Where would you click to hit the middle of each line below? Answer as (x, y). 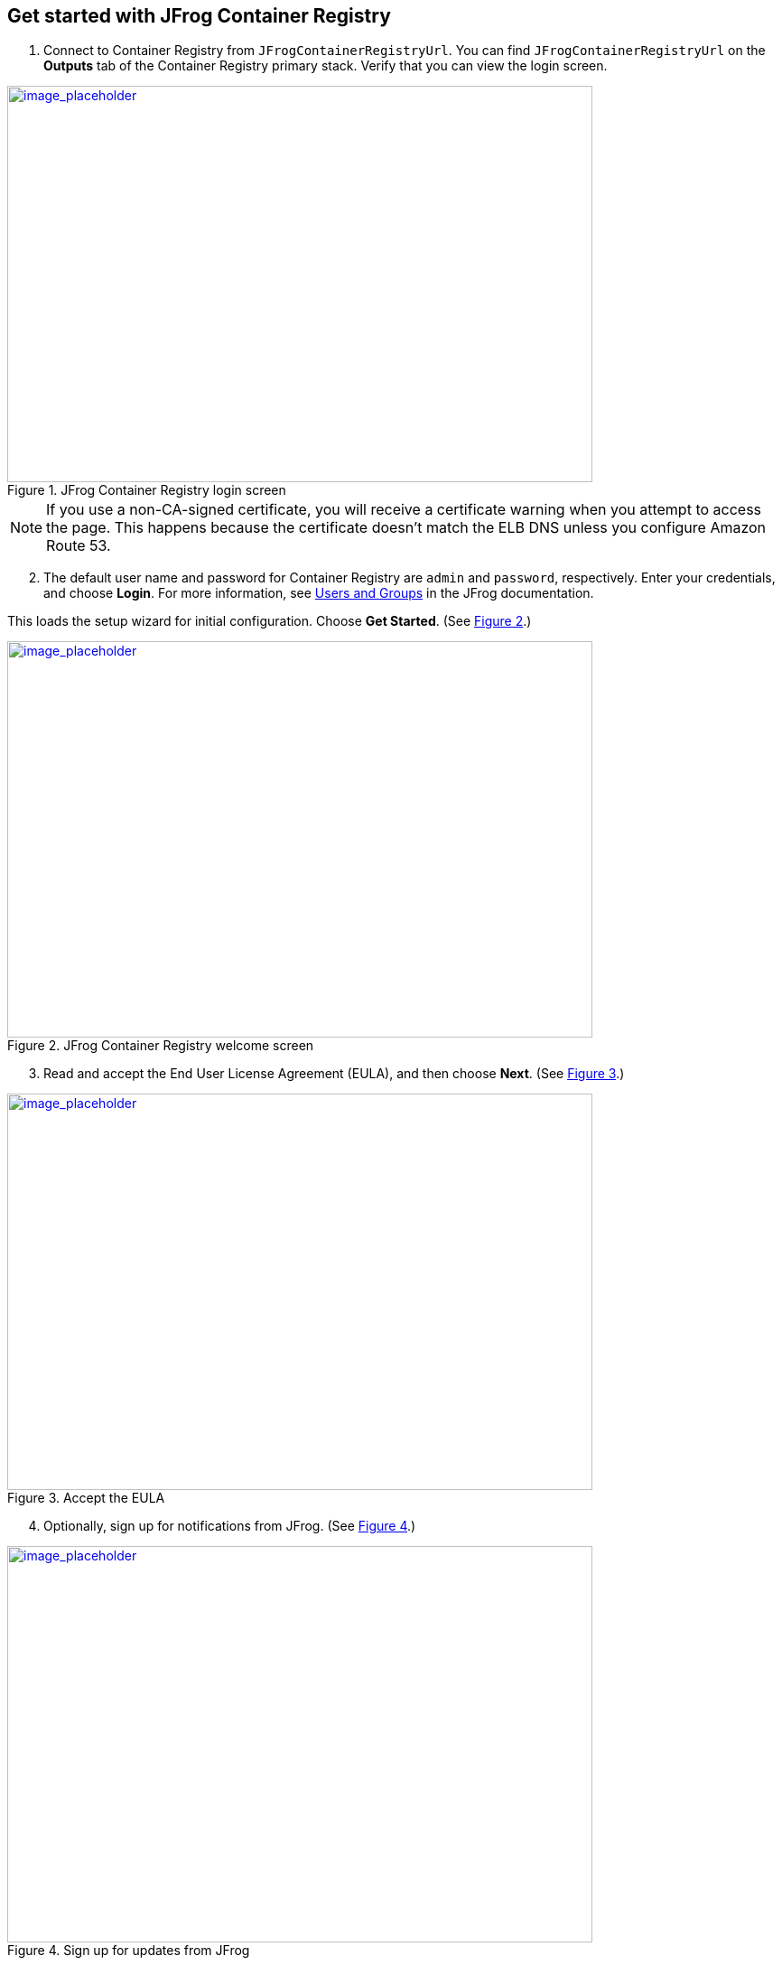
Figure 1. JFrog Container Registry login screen (147, 490)
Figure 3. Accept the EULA (86, 1498)
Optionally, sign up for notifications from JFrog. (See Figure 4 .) (230, 1526)
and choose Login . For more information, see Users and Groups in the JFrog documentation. (319, 593)
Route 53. (79, 546)
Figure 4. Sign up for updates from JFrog (129, 1951)
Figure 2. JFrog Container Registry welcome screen (161, 1046)
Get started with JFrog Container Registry (199, 16)
